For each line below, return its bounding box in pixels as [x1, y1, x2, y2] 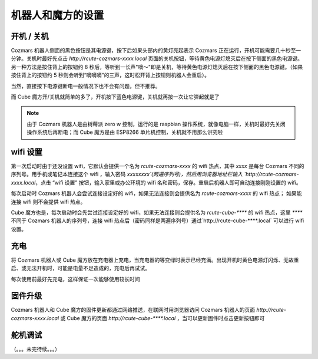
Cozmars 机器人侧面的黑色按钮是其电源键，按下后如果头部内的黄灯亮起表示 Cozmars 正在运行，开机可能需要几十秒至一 [11, 47, 302, 54]
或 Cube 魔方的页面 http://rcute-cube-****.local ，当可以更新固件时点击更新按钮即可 [59, 314, 265, 321]
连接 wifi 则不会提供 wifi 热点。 [11, 198, 86, 205]
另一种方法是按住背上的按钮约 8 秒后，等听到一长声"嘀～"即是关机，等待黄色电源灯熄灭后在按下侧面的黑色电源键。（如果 [11, 63, 303, 70]
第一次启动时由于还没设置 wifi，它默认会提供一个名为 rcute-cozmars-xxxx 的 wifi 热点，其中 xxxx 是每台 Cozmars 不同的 [11, 163, 304, 170]
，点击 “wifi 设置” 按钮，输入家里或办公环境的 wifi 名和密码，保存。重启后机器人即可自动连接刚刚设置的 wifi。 [35, 179, 302, 186]
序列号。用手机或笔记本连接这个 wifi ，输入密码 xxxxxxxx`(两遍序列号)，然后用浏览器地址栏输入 [11, 171, 243, 178]
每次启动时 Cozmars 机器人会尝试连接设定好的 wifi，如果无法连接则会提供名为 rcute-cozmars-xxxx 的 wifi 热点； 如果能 [11, 190, 302, 197]
